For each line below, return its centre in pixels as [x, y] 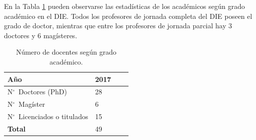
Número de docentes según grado [66, 52]
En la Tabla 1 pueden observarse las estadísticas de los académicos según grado [125, 6]
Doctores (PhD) [43, 92]
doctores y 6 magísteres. [41, 35]
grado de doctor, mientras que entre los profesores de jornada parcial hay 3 [118, 26]
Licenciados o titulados [53, 116]
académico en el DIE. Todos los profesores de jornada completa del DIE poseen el [128, 16]
